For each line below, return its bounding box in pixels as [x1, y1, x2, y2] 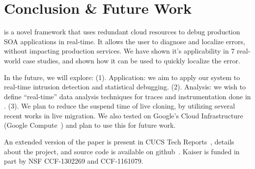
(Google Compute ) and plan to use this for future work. [4, 120, 176, 130]
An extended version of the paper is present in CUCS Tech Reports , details [4, 137, 234, 147]
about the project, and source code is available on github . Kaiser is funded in [4, 146, 240, 156]
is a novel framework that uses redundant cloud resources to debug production [4, 27, 240, 37]
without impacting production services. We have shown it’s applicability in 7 [4, 46, 235, 56]
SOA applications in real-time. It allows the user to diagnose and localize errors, [4, 36, 245, 46]
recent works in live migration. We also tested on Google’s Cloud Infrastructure [4, 110, 243, 120]
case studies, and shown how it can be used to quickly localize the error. [23, 55, 240, 65]
